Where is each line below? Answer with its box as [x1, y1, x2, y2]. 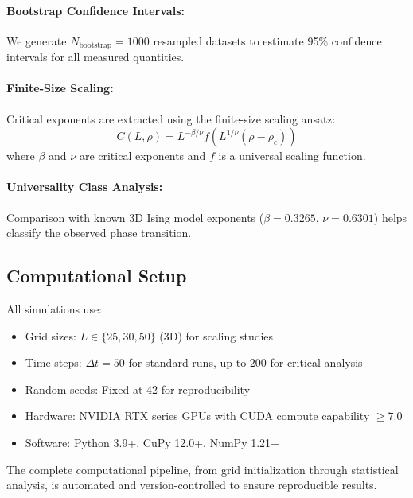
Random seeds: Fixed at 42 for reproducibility [25, 380, 251, 397]
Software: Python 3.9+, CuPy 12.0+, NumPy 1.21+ [25, 434, 279, 450]
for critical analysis [270, 354, 363, 371]
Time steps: [25, 354, 82, 371]
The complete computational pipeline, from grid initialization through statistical [6, 461, 399, 477]
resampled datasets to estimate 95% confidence [153, 32, 382, 49]
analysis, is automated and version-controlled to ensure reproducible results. [6, 477, 377, 493]
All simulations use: [6, 301, 103, 317]
